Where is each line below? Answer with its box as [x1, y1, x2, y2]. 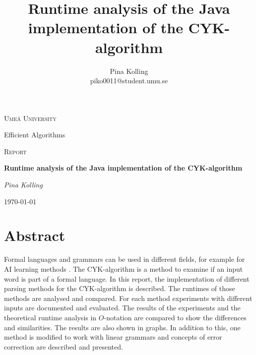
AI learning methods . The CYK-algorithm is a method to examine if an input [4, 263, 243, 274]
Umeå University [4, 113, 57, 123]
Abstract [4, 225, 65, 245]
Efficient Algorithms [4, 129, 65, 140]
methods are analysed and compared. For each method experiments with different [4, 293, 253, 303]
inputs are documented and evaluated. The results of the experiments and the [4, 302, 241, 313]
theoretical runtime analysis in [4, 312, 97, 322]
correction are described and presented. [4, 341, 123, 352]
